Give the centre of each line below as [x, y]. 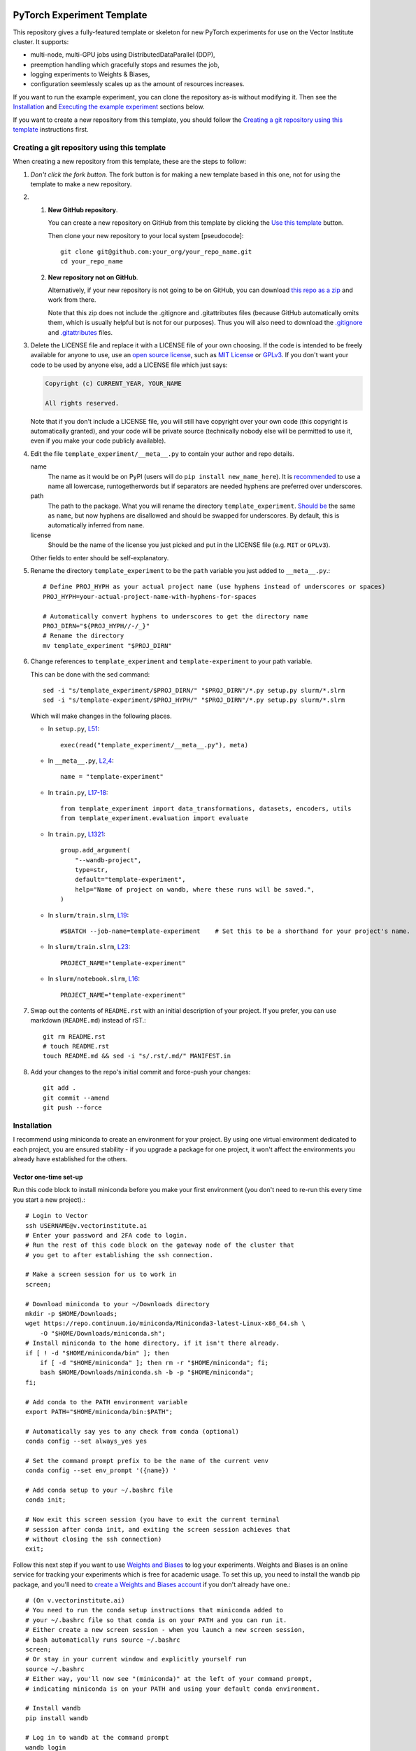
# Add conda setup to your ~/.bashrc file [99, 1490]
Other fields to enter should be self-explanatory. [100, 558]
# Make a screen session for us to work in [101, 1274]
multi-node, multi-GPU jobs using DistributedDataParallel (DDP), [123, 55]
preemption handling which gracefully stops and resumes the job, [125, 64]
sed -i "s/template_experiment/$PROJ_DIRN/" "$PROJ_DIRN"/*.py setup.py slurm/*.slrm [194, 690]
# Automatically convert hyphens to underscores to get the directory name [175, 616]
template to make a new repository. [81, 184]
